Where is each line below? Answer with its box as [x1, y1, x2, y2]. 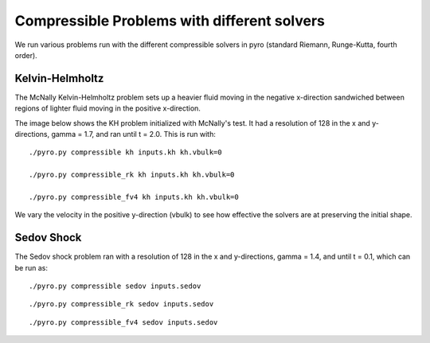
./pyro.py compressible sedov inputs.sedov [29, 282, 201, 290]
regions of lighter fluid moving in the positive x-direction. [14, 103, 201, 113]
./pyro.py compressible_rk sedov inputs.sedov [29, 299, 214, 309]
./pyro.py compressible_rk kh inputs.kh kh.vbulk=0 [29, 170, 235, 179]
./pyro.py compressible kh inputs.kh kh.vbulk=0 [29, 148, 222, 157]
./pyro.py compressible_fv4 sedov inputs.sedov [29, 318, 218, 326]
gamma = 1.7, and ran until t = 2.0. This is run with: [51, 130, 217, 139]
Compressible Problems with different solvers [14, 12, 326, 29]
